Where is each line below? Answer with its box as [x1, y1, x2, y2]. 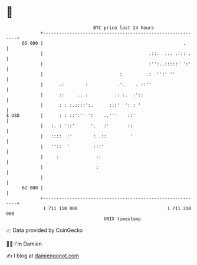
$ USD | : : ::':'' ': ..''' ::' [6, 112, 136, 119]
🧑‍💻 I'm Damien [6, 240, 42, 247]
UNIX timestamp [103, 215, 142, 222]
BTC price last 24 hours [93, 25, 155, 31]
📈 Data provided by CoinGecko [6, 227, 83, 234]
